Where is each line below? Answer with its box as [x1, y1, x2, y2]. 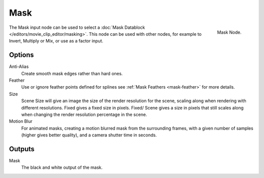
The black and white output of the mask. [21, 164, 103, 171]
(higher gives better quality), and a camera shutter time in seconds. [21, 132, 157, 138]
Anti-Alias [9, 64, 29, 69]
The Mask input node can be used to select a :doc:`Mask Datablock [9, 24, 145, 30]
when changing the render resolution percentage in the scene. [21, 111, 147, 117]
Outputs [9, 145, 35, 153]
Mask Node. [217, 29, 242, 35]
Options [9, 51, 34, 59]
